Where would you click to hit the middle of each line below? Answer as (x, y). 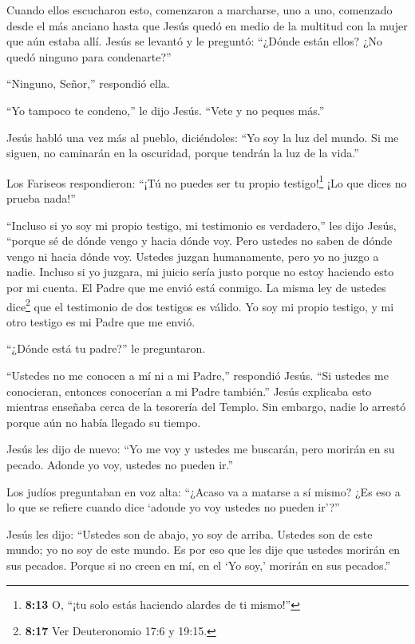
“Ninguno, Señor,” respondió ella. (88, 83)
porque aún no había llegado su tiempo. (104, 422)
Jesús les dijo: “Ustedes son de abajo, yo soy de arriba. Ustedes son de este (190, 533)
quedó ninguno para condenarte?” (89, 56)
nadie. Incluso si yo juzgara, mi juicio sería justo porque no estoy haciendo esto (200, 272)
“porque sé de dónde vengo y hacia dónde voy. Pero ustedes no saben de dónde (200, 241)
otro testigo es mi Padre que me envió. (101, 321)
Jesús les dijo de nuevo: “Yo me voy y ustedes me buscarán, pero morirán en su (201, 449)
